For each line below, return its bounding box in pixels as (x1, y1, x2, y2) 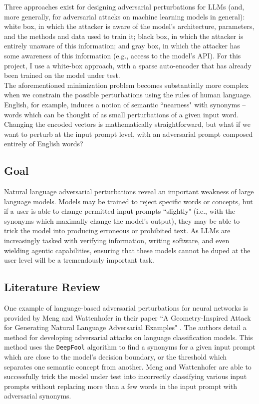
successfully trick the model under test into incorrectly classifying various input (4, 371, 247, 382)
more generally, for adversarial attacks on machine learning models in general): (4, 11, 245, 21)
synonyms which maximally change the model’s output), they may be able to (4, 215, 240, 226)
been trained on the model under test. (4, 70, 120, 80)
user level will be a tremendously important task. (4, 255, 154, 265)
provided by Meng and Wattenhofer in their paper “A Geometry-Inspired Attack (4, 312, 251, 323)
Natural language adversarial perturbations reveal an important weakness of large (4, 186, 254, 197)
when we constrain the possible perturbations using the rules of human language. (4, 89, 252, 100)
